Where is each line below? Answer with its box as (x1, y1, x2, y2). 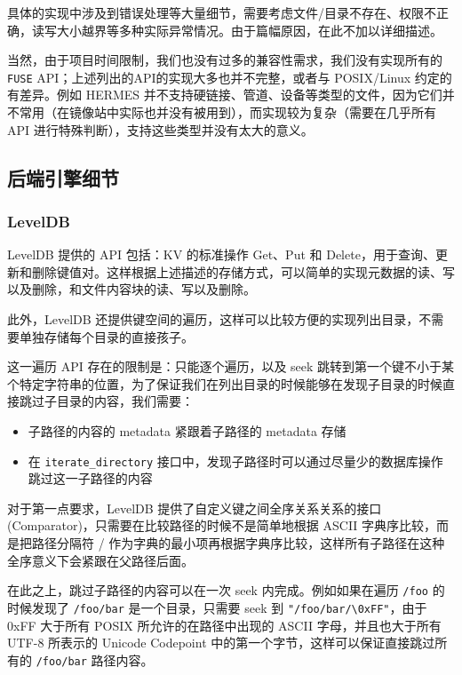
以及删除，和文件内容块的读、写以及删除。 (7, 280, 256, 298)
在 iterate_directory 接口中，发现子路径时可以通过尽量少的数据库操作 (28, 451, 443, 470)
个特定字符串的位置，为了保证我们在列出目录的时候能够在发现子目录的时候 (7, 374, 442, 393)
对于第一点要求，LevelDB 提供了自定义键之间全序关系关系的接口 (7, 498, 382, 517)
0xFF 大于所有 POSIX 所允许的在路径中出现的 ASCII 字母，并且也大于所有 (7, 615, 442, 634)
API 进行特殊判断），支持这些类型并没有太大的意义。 (7, 120, 314, 139)
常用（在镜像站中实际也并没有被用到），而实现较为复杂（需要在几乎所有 (19, 103, 436, 122)
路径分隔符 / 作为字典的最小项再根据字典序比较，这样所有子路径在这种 (31, 534, 445, 552)
